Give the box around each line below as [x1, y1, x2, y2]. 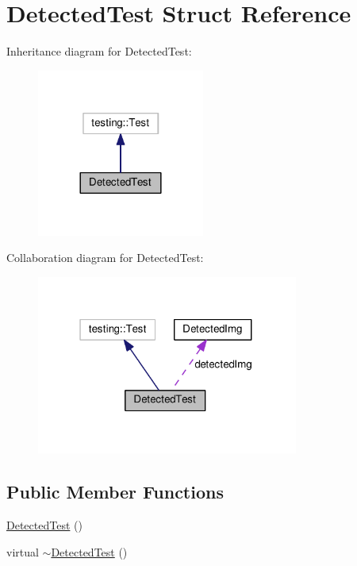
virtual [6, 543, 39, 560]
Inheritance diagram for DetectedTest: [6, 43, 192, 60]
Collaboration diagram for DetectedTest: [6, 249, 204, 266]
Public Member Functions [6, 479, 224, 504]
